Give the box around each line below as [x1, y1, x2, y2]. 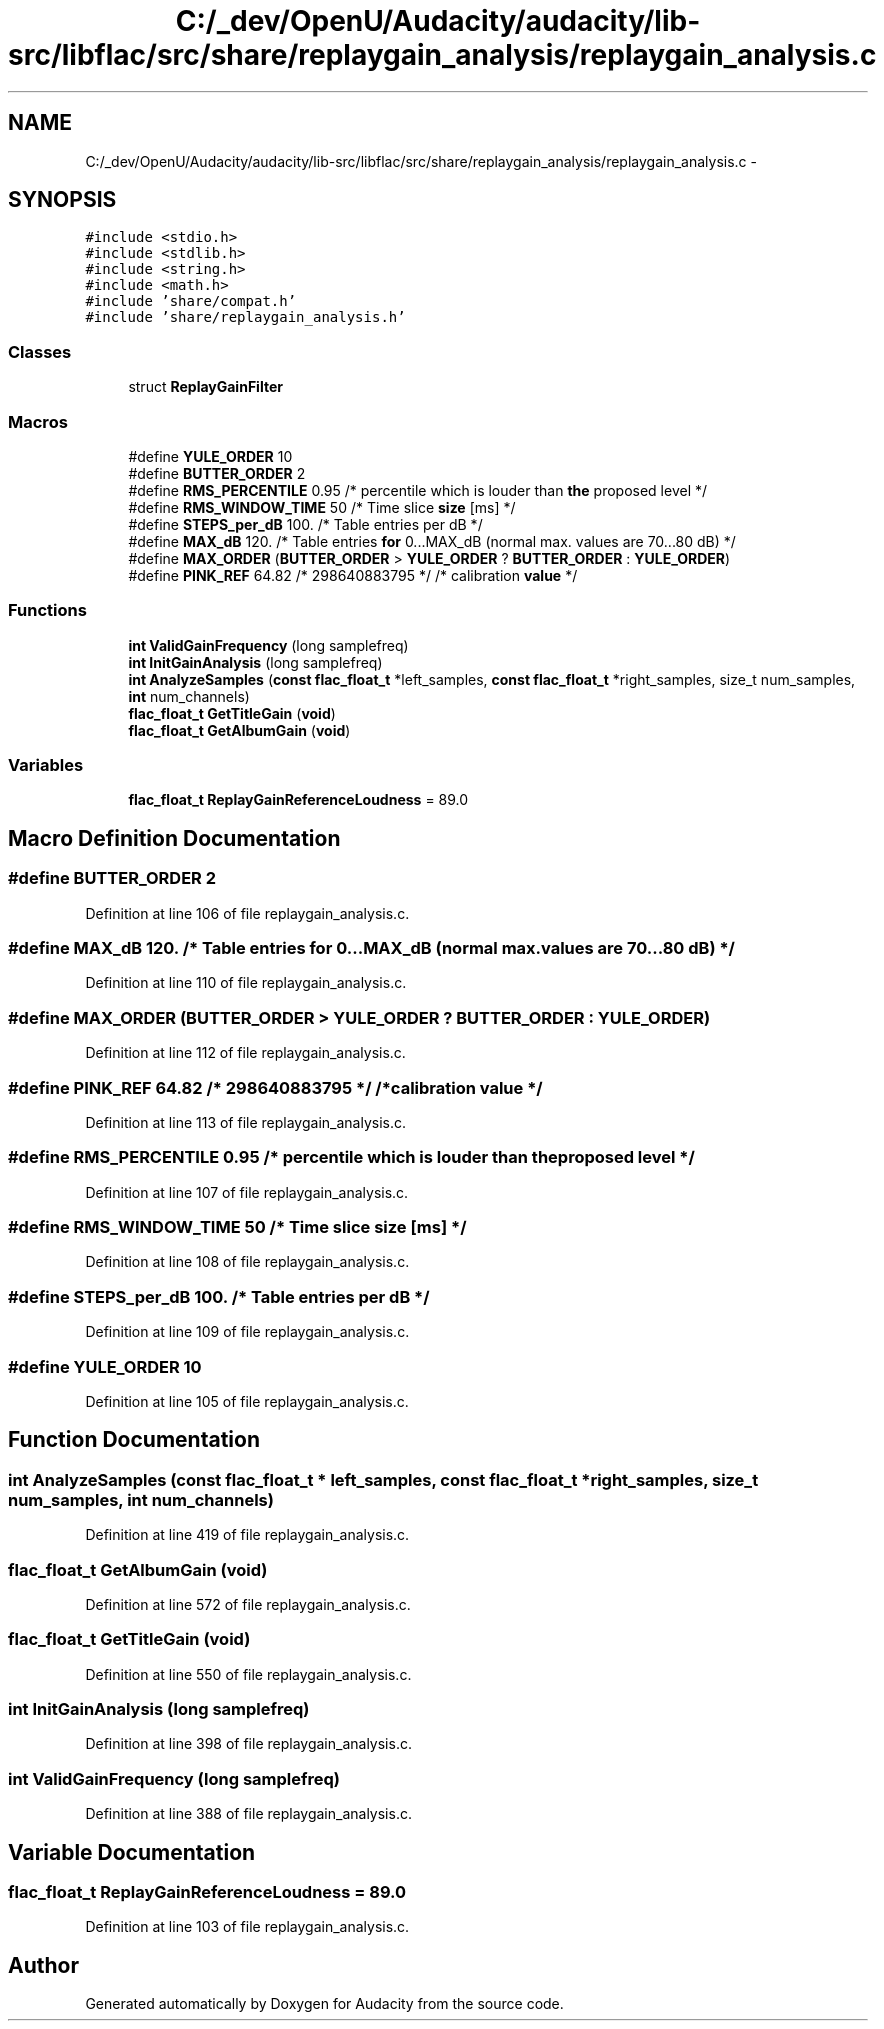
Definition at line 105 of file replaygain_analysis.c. [85, 1392, 409, 1410]
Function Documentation [8, 1427, 260, 1453]
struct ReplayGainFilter [128, 378, 283, 396]
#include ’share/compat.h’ [85, 293, 297, 310]
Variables [8, 755, 84, 776]
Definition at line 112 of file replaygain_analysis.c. [85, 1044, 406, 1062]
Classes [8, 341, 72, 362]
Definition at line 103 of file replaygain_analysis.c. [85, 1918, 410, 1936]
